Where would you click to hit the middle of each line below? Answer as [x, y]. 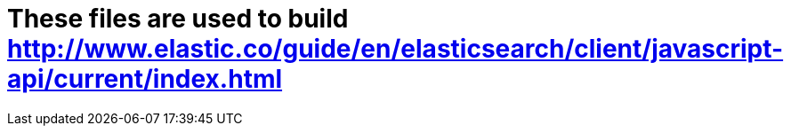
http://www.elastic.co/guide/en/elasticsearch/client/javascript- [395, 49]
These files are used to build [178, 19]
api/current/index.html [145, 79]
